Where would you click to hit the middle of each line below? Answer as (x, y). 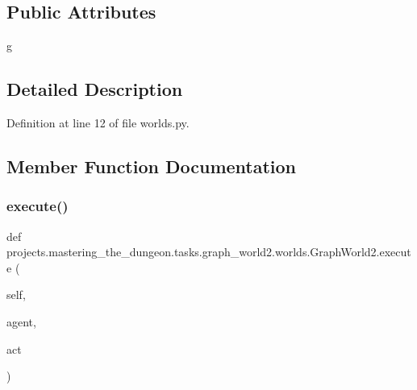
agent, (21, 321)
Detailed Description (95, 89)
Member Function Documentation (152, 166)
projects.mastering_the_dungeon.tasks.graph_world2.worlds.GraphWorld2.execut (209, 252)
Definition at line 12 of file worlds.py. (98, 122)
